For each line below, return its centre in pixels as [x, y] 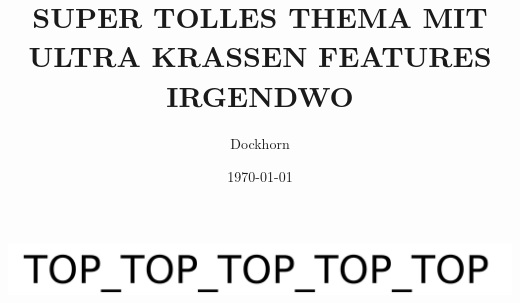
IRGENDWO [260, 94]
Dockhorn [260, 142]
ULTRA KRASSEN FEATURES [260, 55]
